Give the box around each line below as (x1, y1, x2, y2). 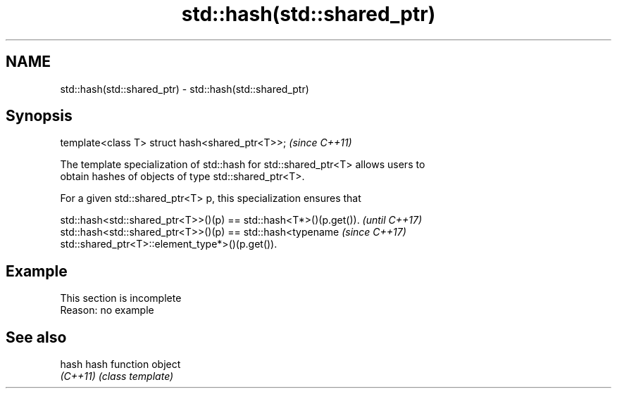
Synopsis (6, 107, 73, 125)
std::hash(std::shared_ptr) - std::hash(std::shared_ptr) (60, 82, 309, 95)
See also (6, 328, 67, 346)
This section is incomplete (60, 292, 182, 305)
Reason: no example (60, 304, 154, 317)
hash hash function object (60, 358, 181, 371)
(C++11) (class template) (60, 370, 174, 383)
